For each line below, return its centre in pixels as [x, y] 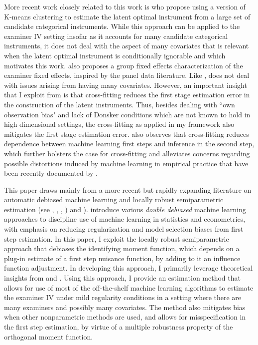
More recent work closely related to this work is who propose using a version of [125, 6]
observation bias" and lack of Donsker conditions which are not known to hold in [127, 114]
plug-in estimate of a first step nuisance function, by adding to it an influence [122, 258]
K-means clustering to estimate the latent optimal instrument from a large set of [127, 16]
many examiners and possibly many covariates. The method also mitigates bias [125, 307]
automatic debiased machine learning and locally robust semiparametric [114, 199]
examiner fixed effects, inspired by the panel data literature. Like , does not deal [127, 75]
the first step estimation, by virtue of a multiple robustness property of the [119, 327]
